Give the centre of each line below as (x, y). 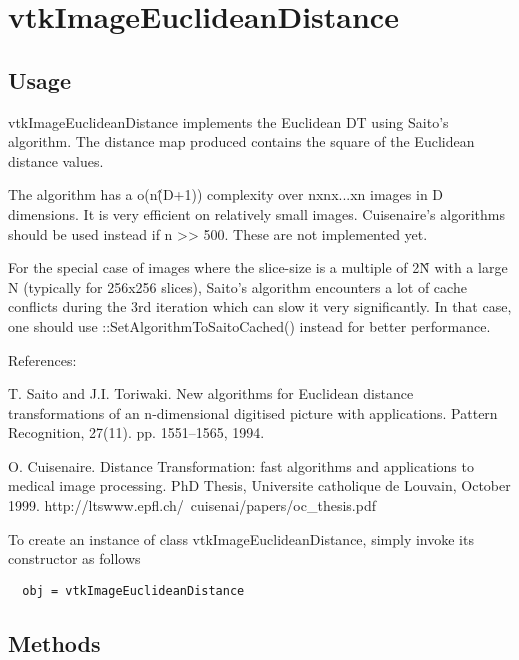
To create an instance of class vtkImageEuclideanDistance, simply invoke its (241, 538)
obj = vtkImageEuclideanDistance (133, 590)
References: (42, 359)
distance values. (56, 160)
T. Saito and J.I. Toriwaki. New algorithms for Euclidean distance (211, 393)
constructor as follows (74, 558)
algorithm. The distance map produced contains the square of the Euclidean (241, 141)
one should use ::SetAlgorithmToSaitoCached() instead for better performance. (249, 325)
